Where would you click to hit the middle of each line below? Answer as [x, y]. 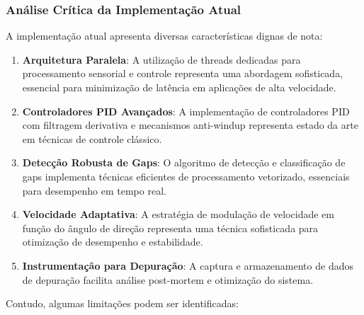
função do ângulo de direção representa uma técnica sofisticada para [170, 228]
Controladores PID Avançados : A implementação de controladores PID [186, 111]
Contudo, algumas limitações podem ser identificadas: [122, 303]
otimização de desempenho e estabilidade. [113, 242]
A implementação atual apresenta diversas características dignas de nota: [164, 36]
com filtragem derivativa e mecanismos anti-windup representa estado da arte [190, 125]
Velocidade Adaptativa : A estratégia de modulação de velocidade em [178, 214]
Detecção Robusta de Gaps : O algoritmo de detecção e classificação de [184, 162]
